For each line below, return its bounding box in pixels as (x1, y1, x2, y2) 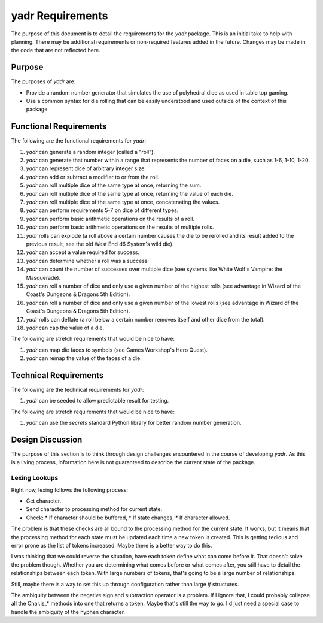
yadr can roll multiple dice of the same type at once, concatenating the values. (26, 198, 220, 206)
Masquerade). (26, 274, 61, 281)
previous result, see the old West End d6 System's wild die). (26, 240, 174, 247)
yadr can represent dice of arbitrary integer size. (26, 165, 147, 172)
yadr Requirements (11, 9, 108, 22)
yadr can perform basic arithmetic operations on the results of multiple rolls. (26, 223, 214, 231)
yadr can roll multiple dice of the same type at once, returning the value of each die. (26, 190, 233, 197)
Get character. (26, 497, 62, 504)
